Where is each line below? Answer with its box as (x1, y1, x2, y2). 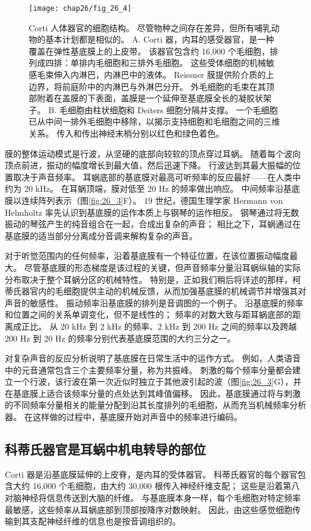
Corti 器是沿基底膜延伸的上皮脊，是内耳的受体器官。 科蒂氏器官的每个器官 (5, 467, 298, 480)
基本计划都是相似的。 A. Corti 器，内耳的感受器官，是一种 (45, 33, 275, 46)
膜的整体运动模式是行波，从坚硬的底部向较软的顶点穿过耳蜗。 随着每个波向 (5, 147, 301, 159)
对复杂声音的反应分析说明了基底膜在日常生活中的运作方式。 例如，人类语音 (5, 352, 301, 364)
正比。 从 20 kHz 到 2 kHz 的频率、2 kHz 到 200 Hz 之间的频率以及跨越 (21, 319, 297, 332)
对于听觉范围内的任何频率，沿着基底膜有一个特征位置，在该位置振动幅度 (5, 249, 289, 262)
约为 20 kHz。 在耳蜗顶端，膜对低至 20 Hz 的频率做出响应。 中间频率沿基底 (5, 182, 300, 195)
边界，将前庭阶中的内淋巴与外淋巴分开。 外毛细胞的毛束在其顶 (29, 80, 275, 92)
